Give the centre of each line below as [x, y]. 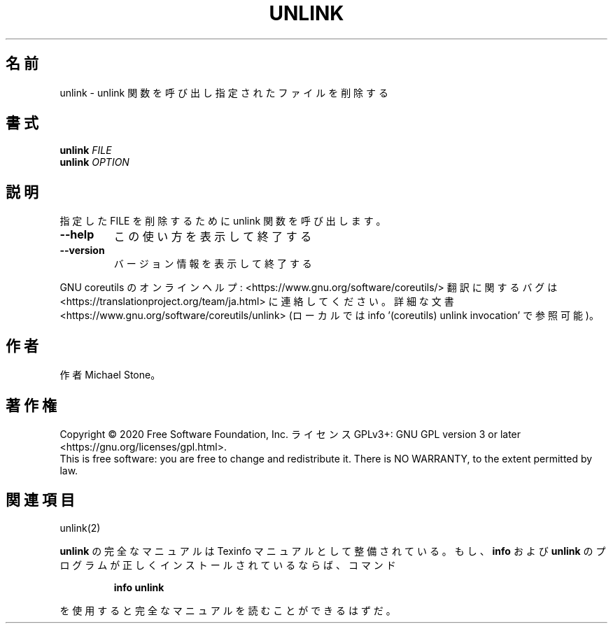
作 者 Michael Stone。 [110, 375]
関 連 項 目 [40, 500]
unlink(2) [80, 528]
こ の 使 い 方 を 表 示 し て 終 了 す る [213, 237]
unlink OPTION [94, 162]
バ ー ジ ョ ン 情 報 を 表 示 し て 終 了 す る [213, 264]
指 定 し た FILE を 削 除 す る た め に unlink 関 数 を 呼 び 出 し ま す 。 [223, 221]
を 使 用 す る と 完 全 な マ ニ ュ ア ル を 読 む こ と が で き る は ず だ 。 [228, 610]
